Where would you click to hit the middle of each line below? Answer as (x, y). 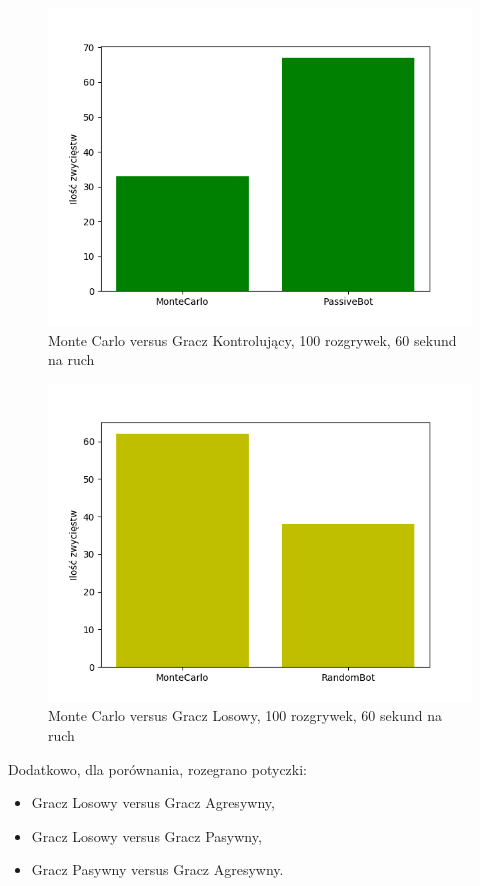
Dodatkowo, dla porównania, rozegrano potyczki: (158, 768)
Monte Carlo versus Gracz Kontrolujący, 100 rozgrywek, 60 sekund (252, 339)
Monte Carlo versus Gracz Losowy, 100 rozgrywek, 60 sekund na (245, 715)
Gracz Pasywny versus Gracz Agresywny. (157, 869)
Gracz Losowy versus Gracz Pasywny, (146, 835)
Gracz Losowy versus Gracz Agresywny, (153, 802)
